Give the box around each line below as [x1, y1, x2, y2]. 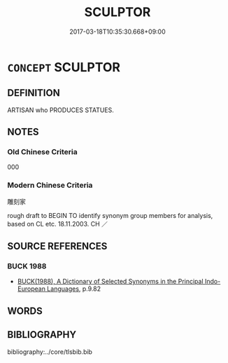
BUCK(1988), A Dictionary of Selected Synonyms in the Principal [17, 278, 204, 286]
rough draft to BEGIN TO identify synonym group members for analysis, [7, 211, 213, 219]
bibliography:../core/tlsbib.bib [7, 348, 93, 356]
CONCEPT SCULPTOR [7, 59, 121, 75]
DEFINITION [7, 87, 61, 99]
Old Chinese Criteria [7, 147, 78, 157]
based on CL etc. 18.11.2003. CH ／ [7, 219, 108, 228]
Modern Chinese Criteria [7, 180, 93, 190]
